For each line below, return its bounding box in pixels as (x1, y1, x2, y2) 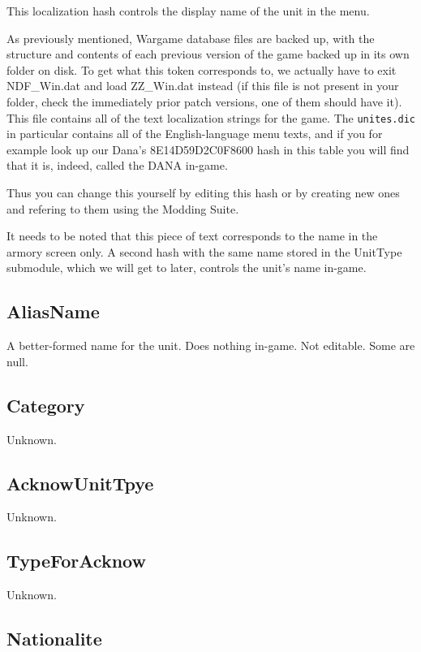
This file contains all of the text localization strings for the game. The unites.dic (6, 109, 416, 126)
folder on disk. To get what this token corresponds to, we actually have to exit (6, 61, 397, 78)
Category (6, 392, 85, 417)
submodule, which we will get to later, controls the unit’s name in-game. (6, 259, 367, 276)
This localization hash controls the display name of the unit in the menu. (6, 2, 370, 19)
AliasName (6, 299, 100, 324)
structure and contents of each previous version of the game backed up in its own (6, 45, 410, 63)
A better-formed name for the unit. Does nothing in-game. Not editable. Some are (6, 337, 415, 354)
